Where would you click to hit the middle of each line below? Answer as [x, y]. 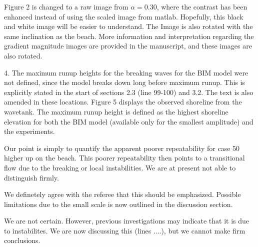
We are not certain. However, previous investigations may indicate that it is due [127, 221]
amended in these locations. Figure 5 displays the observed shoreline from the [123, 102]
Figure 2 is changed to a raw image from [66, 6]
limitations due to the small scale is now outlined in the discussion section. [118, 204]
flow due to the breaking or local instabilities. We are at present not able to [120, 167]
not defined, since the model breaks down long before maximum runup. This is [124, 82]
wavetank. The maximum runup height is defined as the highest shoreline [116, 111]
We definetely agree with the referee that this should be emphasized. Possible [122, 194]
